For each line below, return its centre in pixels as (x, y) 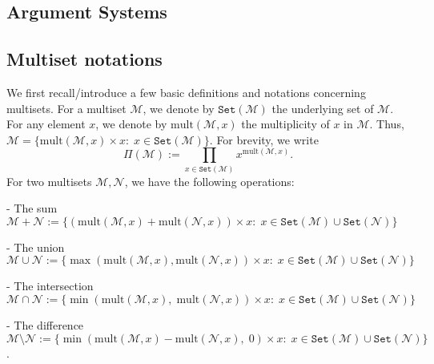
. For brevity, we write (264, 139)
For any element (46, 124)
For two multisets (49, 181)
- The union (36, 247)
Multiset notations (84, 59)
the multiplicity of (285, 124)
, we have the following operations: (209, 181)
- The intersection (50, 286)
